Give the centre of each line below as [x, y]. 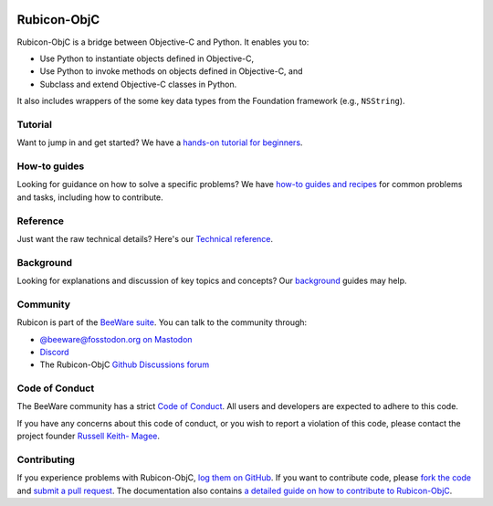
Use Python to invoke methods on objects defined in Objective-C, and [171, 71]
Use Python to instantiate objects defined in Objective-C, [147, 58]
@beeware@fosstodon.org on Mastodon [116, 339]
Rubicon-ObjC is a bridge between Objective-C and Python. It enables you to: [163, 42]
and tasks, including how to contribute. [90, 197]
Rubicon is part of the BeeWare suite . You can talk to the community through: [162, 322]
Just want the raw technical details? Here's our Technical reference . [145, 238]
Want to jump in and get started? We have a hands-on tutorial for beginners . [160, 142]
